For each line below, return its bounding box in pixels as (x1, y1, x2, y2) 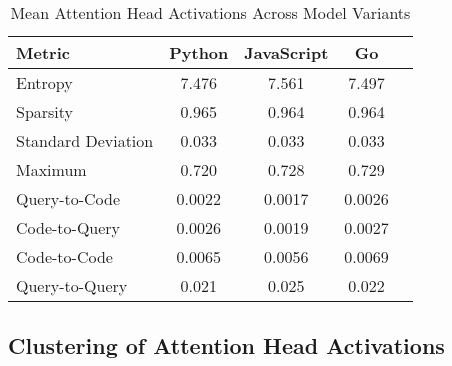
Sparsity (16, 100, 74, 123)
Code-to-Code (16, 245, 113, 268)
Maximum (16, 158, 87, 181)
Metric (16, 41, 70, 64)
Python (169, 41, 229, 64)
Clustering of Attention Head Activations (8, 330, 445, 361)
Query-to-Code (16, 187, 121, 210)
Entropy (16, 71, 73, 94)
